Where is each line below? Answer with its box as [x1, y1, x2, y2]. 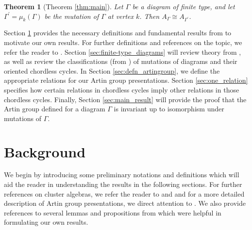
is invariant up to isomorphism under [114, 104, 224, 114]
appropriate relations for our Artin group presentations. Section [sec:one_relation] [4, 75, 248, 85]
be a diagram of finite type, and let [132, 1, 235, 11]
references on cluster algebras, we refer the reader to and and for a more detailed [4, 188, 245, 199]
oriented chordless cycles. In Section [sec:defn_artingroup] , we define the [4, 65, 220, 76]
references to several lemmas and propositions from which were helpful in [4, 207, 221, 217]
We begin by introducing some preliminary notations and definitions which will [4, 169, 239, 180]
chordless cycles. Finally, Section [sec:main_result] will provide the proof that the [4, 94, 247, 104]
